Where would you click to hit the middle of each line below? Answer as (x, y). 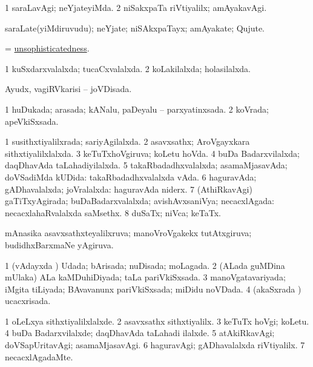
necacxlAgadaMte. (39, 356)
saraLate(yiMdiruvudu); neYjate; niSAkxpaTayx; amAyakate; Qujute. (135, 28)
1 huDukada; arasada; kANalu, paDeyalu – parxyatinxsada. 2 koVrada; (137, 109)
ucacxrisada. (28, 301)
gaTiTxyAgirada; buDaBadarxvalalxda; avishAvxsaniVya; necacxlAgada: (140, 201)
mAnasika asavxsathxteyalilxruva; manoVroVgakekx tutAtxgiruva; (128, 233)
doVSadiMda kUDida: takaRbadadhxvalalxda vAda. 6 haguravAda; (131, 177)
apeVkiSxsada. (32, 121)
